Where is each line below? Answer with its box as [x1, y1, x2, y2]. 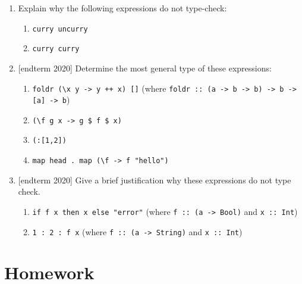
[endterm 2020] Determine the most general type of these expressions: [18, 61, 272, 74]
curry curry [32, 45, 80, 54]
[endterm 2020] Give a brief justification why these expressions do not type [18, 173, 291, 186]
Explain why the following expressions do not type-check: [18, 2, 227, 14]
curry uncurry [32, 24, 88, 33]
